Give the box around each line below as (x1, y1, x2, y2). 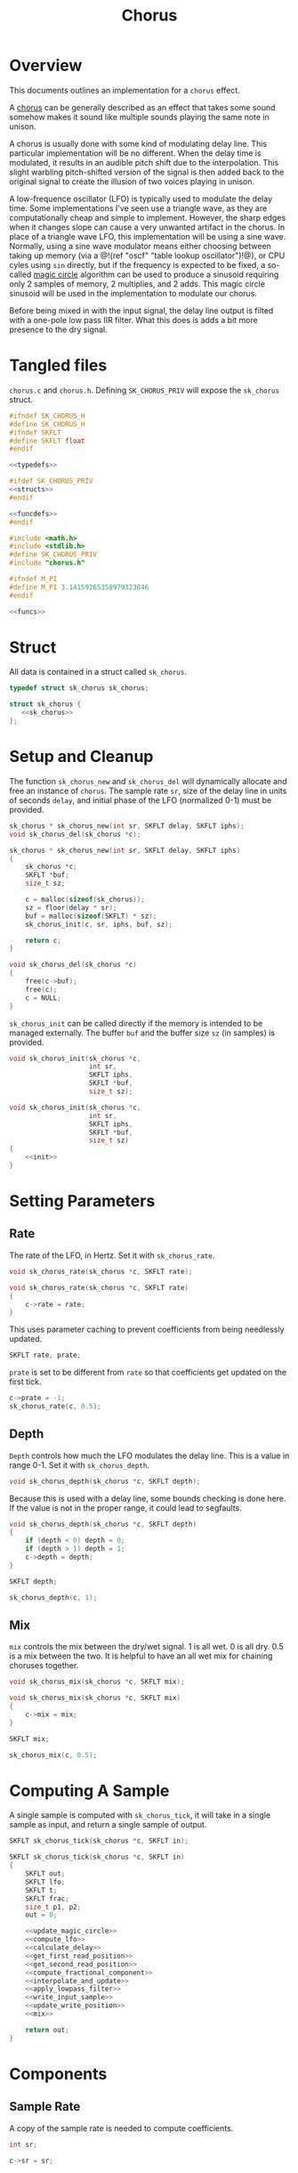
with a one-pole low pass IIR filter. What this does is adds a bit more (9, 314, 258, 325)
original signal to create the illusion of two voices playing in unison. (9, 175, 255, 187)
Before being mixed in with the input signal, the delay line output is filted (9, 304, 274, 316)
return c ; (25, 936, 62, 945)
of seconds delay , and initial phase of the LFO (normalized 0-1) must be (9, 794, 272, 806)
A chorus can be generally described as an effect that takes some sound (9, 101, 276, 112)
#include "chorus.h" (9, 558, 86, 568)
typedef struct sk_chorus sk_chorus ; (9, 684, 149, 693)
